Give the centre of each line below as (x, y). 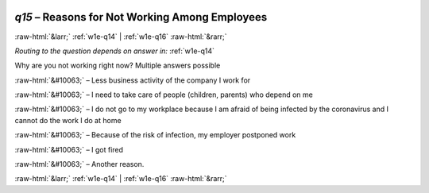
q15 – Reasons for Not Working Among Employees (141, 17)
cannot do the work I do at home (68, 120)
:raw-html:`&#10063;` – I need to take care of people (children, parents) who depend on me (164, 95)
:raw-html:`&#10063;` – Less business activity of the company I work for (133, 80)
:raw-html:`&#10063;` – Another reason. (79, 164)
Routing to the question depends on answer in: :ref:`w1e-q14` (114, 51)
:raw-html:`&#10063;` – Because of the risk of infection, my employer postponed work (155, 135)
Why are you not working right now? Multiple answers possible (118, 66)
